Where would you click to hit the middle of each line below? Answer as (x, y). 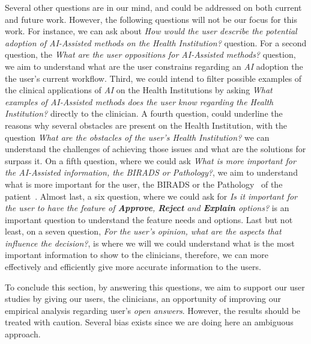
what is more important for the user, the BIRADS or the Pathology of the (144, 184)
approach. (23, 334)
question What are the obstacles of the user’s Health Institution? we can (137, 137)
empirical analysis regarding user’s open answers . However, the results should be (153, 310)
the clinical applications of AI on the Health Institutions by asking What (139, 90)
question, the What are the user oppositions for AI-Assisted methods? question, (150, 54)
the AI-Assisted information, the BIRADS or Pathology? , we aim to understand (151, 172)
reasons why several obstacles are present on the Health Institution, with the (146, 125)
